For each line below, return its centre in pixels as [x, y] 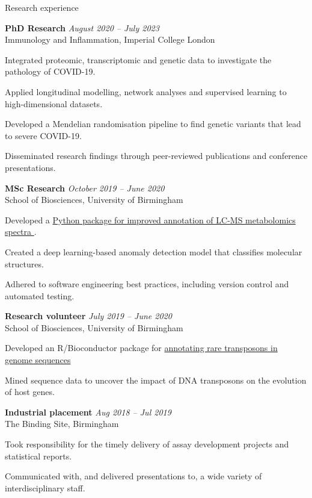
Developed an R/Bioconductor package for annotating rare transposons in [141, 348]
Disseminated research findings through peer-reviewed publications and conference [156, 156]
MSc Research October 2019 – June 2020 [85, 188]
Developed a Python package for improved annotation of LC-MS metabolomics [150, 219]
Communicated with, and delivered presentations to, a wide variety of [133, 476]
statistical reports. [38, 456]
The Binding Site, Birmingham [62, 424]
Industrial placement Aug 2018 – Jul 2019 [88, 412]
